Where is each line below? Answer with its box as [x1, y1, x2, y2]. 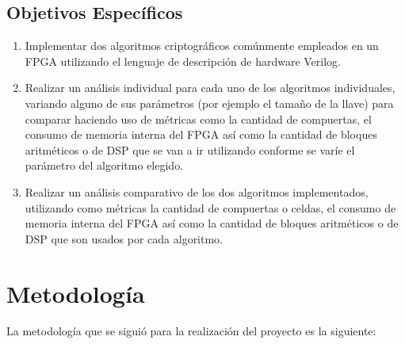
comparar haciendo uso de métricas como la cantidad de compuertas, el [25, 110, 372, 127]
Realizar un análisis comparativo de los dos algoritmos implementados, [25, 183, 369, 200]
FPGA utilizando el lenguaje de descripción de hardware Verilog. [25, 52, 341, 69]
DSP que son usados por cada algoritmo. [25, 230, 224, 247]
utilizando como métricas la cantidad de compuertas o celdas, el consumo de [25, 199, 396, 216]
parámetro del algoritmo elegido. [25, 157, 184, 174]
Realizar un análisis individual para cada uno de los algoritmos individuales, [25, 79, 395, 96]
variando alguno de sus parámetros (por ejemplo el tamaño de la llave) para [25, 94, 394, 111]
